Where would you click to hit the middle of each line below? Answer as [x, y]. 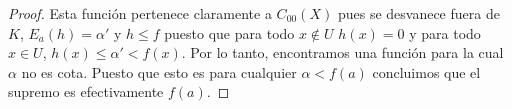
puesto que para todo [229, 32]
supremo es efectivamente [86, 91]
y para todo [445, 32]
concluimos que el [426, 71]
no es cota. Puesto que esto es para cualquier [159, 71]
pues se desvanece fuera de [418, 13]
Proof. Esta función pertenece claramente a [140, 13]
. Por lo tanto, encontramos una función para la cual [342, 52]
